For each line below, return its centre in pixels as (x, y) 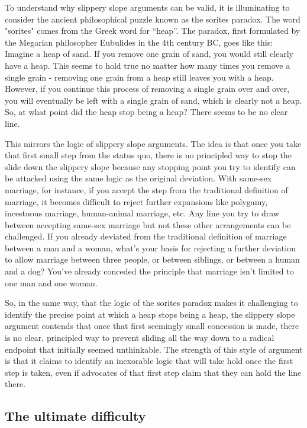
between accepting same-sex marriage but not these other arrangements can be (148, 224)
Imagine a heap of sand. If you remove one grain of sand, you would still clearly (149, 54)
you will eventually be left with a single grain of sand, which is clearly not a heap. (153, 100)
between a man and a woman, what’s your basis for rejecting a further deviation (150, 247)
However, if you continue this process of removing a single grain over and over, (147, 89)
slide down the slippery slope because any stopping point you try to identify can (150, 166)
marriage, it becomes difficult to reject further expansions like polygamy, (136, 201)
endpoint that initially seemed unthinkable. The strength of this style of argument (154, 349)
